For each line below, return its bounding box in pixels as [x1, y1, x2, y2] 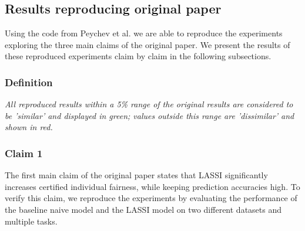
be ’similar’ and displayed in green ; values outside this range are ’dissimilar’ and [5, 109, 294, 121]
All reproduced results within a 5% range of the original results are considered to [5, 98, 293, 110]
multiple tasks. [5, 215, 58, 227]
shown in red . [5, 121, 53, 133]
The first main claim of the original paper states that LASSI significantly [5, 169, 268, 181]
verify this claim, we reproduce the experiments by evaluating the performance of [5, 192, 297, 204]
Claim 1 [5, 145, 43, 160]
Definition [5, 74, 53, 89]
